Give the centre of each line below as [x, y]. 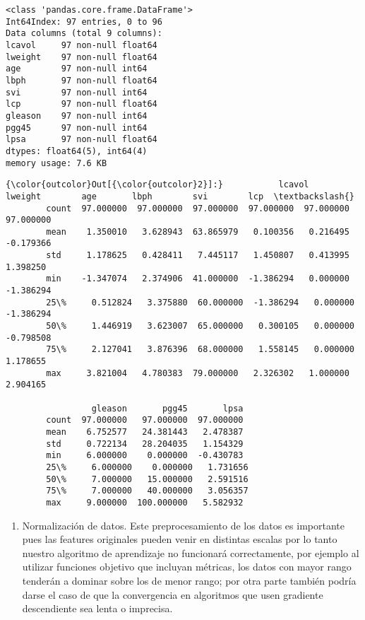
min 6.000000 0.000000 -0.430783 [145, 456]
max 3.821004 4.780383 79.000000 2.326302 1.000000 [198, 373]
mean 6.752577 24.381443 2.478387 [145, 432]
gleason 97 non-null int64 [77, 116]
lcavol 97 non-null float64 [82, 45]
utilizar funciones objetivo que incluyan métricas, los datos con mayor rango [187, 567]
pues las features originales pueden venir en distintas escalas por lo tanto [180, 539]
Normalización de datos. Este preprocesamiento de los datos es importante [183, 525]
